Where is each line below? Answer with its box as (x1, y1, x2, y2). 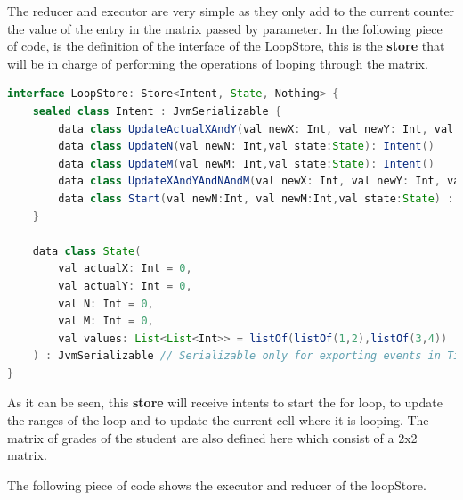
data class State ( (32, 244, 142, 258)
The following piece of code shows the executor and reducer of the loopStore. (7, 475, 426, 494)
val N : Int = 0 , (58, 297, 154, 310)
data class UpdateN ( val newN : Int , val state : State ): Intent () (58, 140, 435, 153)
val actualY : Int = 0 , (58, 279, 192, 292)
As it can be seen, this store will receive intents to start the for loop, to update (7, 393, 443, 412)
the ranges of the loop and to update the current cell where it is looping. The (7, 411, 429, 430)
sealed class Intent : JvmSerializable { (32, 104, 281, 118)
